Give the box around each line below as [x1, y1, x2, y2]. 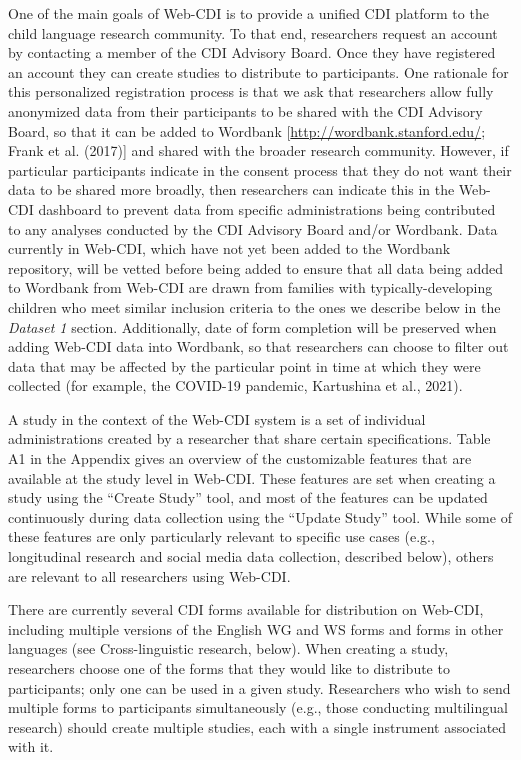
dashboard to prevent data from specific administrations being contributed [38, 198, 496, 219]
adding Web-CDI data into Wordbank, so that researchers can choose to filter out [8, 336, 509, 357]
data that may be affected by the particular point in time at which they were [8, 355, 481, 376]
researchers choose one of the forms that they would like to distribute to [8, 658, 450, 678]
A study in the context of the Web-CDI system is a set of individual [8, 408, 426, 429]
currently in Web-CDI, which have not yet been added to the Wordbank [8, 238, 451, 259]
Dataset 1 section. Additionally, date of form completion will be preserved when [8, 316, 497, 337]
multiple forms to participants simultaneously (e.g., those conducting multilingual [8, 697, 508, 718]
